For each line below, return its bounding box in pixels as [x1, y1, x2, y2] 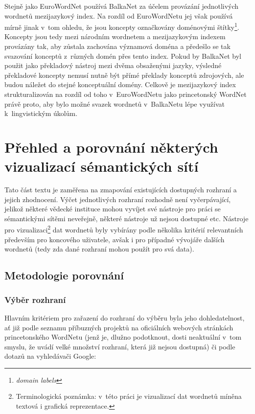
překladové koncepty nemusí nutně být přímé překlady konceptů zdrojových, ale [4, 69, 244, 80]
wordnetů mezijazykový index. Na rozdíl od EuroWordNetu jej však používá [4, 10, 233, 21]
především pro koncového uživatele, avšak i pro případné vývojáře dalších [4, 234, 225, 244]
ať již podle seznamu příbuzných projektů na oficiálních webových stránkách [4, 322, 233, 332]
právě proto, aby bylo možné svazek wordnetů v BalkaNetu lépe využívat [4, 98, 225, 109]
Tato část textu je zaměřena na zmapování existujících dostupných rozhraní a [4, 184, 237, 195]
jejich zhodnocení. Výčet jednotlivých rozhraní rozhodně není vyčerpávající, [4, 194, 231, 204]
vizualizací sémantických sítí [4, 156, 199, 176]
